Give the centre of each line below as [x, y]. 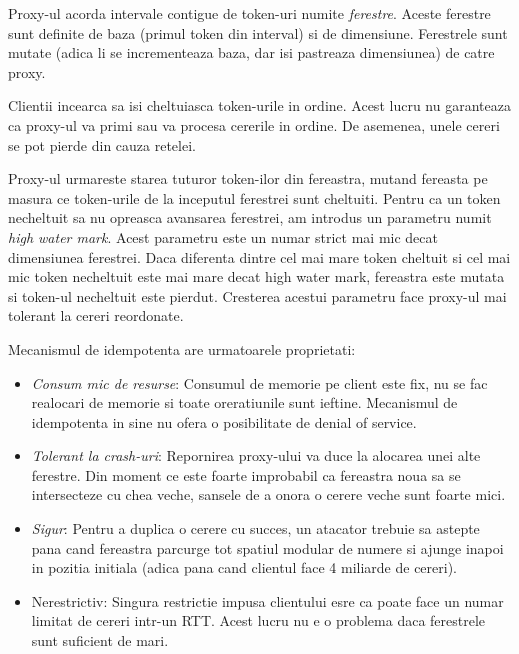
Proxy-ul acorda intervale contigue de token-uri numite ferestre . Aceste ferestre [249, 13]
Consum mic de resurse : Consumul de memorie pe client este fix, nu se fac [259, 382]
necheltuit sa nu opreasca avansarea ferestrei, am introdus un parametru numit [250, 217]
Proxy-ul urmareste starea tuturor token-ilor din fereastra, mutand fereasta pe [248, 178]
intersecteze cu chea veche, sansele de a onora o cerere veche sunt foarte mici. [268, 494]
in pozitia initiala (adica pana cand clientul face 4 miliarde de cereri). [244, 567]
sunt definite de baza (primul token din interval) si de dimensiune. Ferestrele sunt [258, 32]
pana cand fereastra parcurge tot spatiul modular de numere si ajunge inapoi [267, 547]
